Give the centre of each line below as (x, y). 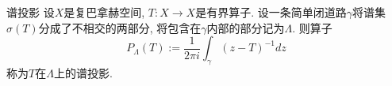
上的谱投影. (83, 72)
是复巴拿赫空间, (104, 12)
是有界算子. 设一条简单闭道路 (271, 12)
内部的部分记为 (246, 27)
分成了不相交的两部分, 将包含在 (120, 27)
